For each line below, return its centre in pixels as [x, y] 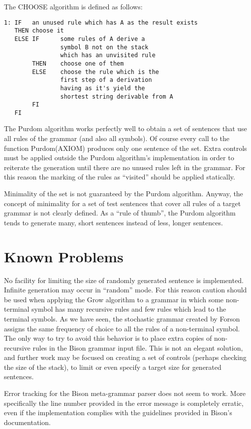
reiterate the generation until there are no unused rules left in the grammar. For [125, 167]
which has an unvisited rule [108, 55]
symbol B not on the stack [104, 47]
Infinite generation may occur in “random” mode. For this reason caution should [125, 290]
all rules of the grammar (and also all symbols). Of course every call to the [117, 138]
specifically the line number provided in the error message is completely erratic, [124, 403]
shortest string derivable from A [117, 96]
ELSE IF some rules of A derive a [80, 39]
